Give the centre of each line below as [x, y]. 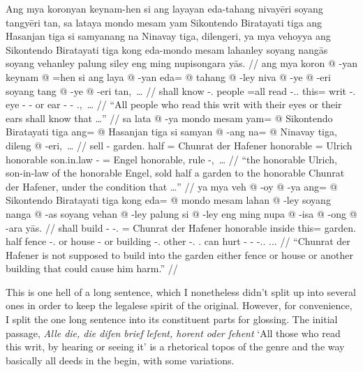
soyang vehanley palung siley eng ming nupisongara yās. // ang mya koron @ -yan [181, 63]
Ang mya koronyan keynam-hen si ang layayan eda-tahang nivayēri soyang [164, 8]
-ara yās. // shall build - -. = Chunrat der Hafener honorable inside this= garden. [181, 227]
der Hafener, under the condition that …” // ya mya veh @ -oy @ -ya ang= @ [172, 186]
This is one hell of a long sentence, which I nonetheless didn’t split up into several [181, 291]
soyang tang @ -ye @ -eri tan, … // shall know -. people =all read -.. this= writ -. [181, 90]
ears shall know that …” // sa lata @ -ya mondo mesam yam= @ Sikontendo [169, 118]
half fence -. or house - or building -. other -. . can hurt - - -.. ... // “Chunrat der [178, 241]
